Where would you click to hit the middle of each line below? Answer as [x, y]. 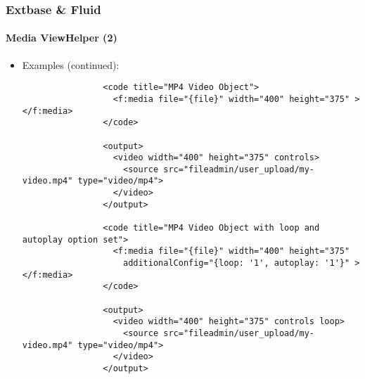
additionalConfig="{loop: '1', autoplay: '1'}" [236, 263]
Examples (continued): [71, 64]
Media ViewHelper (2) [62, 38]
